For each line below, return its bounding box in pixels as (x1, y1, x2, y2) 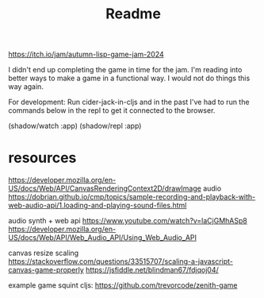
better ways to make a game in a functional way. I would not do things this (8, 73, 251, 83)
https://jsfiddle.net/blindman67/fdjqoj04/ (86, 265, 220, 275)
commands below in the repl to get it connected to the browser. (8, 106, 216, 115)
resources (8, 149, 77, 167)
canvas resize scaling (8, 248, 79, 258)
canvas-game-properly (8, 265, 85, 275)
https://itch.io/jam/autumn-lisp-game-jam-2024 (8, 49, 164, 60)
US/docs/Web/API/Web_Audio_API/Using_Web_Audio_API (8, 233, 197, 242)
